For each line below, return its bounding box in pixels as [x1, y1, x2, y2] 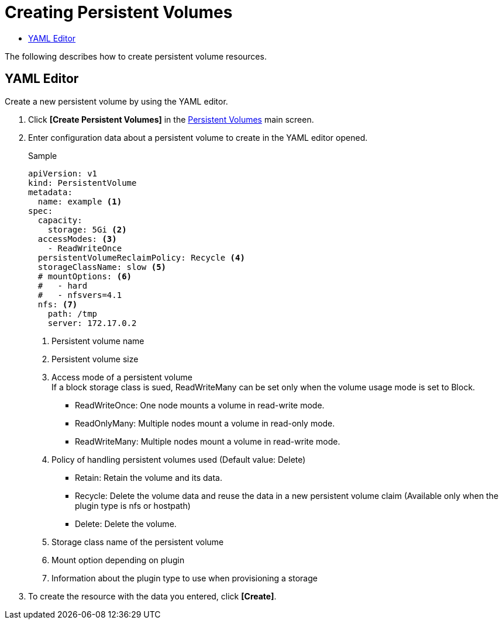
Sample [28, 150, 57, 161]
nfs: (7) [37, 299, 78, 309]
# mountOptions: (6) [37, 271, 132, 281]
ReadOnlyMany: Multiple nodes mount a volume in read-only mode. [75, 418, 335, 428]
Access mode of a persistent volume [51, 372, 192, 382]
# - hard [37, 280, 88, 290]
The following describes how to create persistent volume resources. [5, 51, 267, 61]
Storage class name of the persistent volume [51, 536, 224, 547]
